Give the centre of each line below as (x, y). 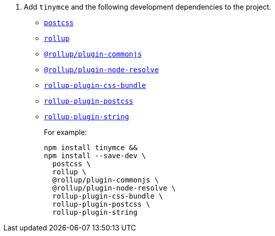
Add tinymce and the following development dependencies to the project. (148, 7)
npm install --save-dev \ (95, 156)
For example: (66, 132)
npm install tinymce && (91, 148)
